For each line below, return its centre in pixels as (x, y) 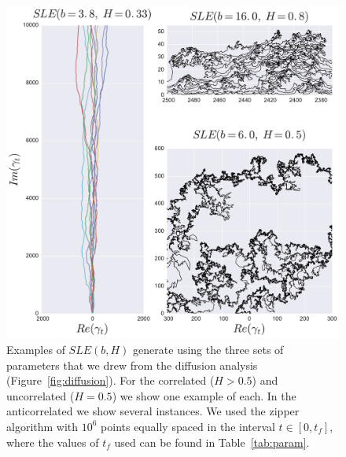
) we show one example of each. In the (204, 395)
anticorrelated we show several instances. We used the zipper (153, 411)
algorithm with (42, 426)
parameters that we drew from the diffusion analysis (132, 365)
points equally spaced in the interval (188, 426)
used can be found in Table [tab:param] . (212, 442)
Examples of (36, 349)
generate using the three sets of (208, 349)
